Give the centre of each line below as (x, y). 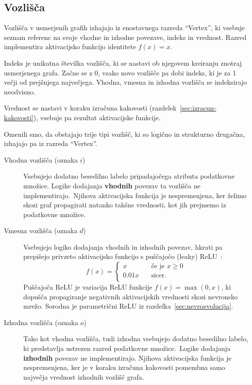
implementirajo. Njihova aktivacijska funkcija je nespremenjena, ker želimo (135, 195)
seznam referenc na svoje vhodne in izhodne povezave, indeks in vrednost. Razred (125, 37)
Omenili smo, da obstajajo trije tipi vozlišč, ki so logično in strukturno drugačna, (125, 134)
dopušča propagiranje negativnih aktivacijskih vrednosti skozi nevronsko (131, 296)
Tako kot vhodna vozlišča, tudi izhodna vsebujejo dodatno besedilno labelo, (136, 339)
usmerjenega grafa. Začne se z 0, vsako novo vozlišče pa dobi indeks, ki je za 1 (120, 72)
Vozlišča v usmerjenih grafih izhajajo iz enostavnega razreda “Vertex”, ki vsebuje (124, 27)
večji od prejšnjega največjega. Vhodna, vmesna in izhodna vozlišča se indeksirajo (126, 82)
